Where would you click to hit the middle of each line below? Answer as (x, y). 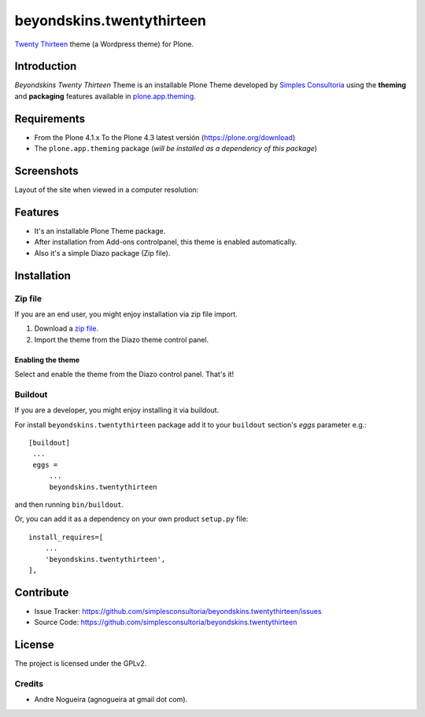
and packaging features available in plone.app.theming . (105, 96)
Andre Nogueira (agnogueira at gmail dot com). (111, 700)
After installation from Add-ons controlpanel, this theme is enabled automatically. (166, 242)
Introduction (46, 67)
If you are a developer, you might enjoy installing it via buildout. (117, 410)
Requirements (50, 118)
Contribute (42, 592)
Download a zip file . (66, 329)
